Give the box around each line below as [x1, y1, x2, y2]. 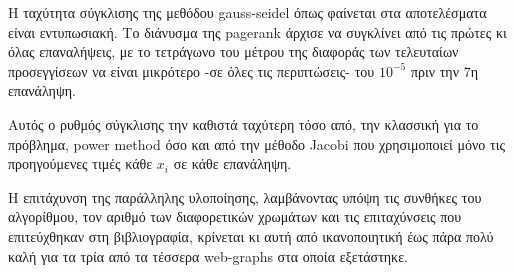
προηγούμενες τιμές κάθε [8, 153, 153, 174]
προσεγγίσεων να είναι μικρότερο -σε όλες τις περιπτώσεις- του [8, 60, 375, 81]
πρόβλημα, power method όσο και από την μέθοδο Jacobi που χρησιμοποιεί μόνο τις [8, 133, 505, 154]
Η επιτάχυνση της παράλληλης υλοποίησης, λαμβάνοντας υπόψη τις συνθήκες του [8, 186, 482, 207]
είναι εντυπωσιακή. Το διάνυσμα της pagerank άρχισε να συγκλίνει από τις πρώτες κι [8, 21, 507, 42]
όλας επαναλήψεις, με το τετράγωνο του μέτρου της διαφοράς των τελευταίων [8, 41, 459, 62]
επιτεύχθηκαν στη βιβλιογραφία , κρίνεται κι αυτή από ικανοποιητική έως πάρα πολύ [8, 225, 494, 246]
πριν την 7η [410, 60, 478, 81]
